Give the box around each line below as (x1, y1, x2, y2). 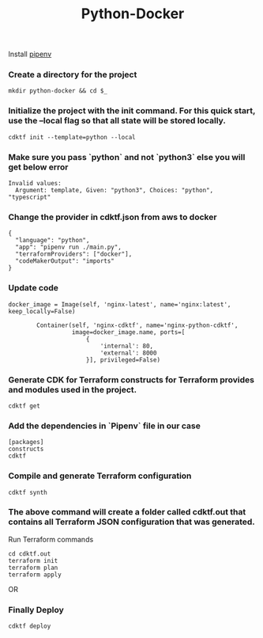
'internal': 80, (100, 342, 154, 350)
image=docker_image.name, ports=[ (71, 328, 186, 336)
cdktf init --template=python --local (8, 133, 136, 141)
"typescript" (8, 193, 51, 202)
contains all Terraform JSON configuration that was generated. (8, 516, 255, 527)
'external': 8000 (100, 349, 157, 357)
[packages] (8, 439, 44, 446)
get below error (8, 161, 69, 173)
